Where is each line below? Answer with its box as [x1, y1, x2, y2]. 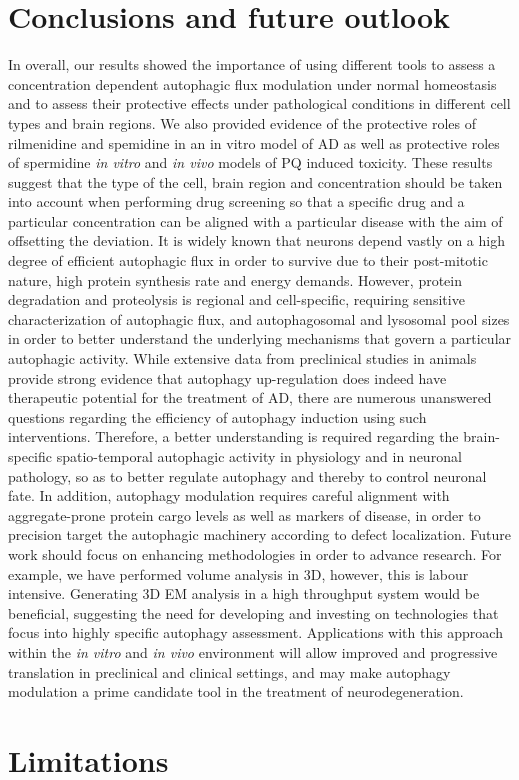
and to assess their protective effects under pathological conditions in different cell [8, 93, 511, 114]
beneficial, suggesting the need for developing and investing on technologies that [8, 602, 499, 623]
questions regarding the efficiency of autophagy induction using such [8, 406, 427, 427]
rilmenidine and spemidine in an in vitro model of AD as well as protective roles [8, 132, 500, 153]
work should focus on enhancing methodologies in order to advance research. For [8, 543, 502, 564]
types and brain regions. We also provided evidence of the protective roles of [8, 112, 476, 133]
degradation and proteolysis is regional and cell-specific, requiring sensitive [8, 289, 465, 310]
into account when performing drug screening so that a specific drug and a [8, 191, 465, 212]
